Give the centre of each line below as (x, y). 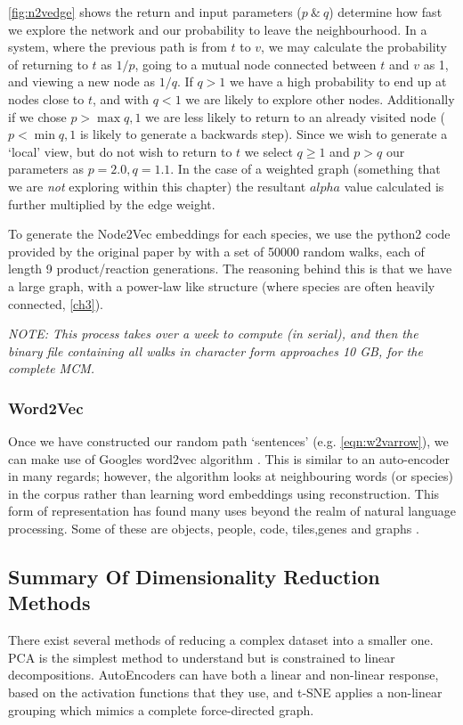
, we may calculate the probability (354, 47)
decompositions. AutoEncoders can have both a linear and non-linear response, (223, 675)
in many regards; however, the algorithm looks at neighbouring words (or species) (231, 476)
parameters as (46, 169)
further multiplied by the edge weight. (112, 204)
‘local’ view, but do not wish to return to (120, 151)
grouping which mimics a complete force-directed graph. (161, 709)
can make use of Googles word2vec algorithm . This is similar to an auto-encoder (229, 458)
